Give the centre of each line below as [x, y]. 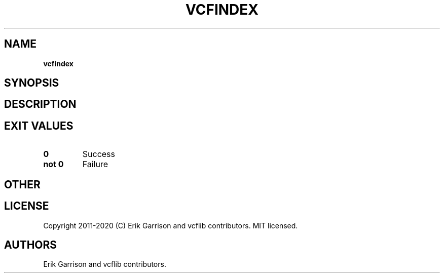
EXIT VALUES [39, 126]
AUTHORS [31, 245]
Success [99, 154]
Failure [95, 164]
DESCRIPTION [40, 104]
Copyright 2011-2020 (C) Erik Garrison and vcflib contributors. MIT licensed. [171, 225]
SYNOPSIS [32, 83]
